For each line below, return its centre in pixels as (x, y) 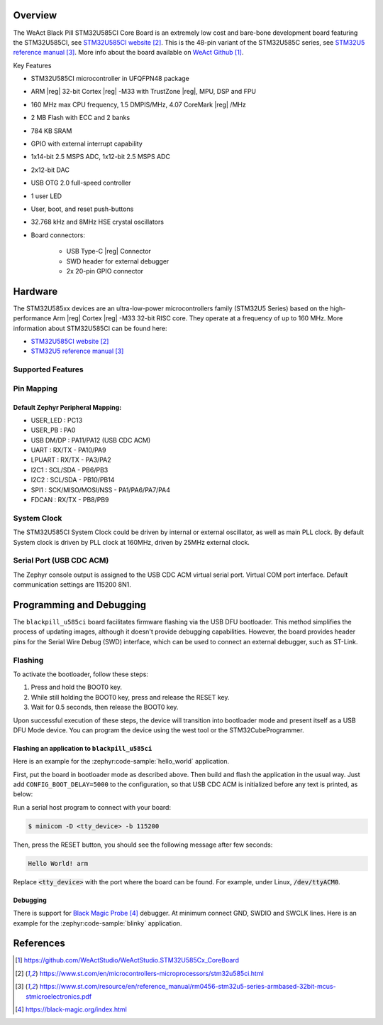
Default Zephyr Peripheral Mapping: (67, 407)
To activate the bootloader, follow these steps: (81, 674)
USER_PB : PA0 (53, 430)
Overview (35, 15)
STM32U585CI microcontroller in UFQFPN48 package (110, 79)
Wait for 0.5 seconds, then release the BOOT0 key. (105, 707)
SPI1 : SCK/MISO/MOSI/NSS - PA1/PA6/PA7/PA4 (100, 489)
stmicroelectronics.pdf (59, 996)
